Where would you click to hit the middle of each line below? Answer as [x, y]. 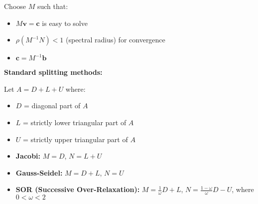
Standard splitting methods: [53, 72]
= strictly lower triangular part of [75, 122]
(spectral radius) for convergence [115, 40]
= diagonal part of [52, 105]
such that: [53, 6]
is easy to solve [65, 23]
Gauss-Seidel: [39, 172]
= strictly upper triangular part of [75, 139]
